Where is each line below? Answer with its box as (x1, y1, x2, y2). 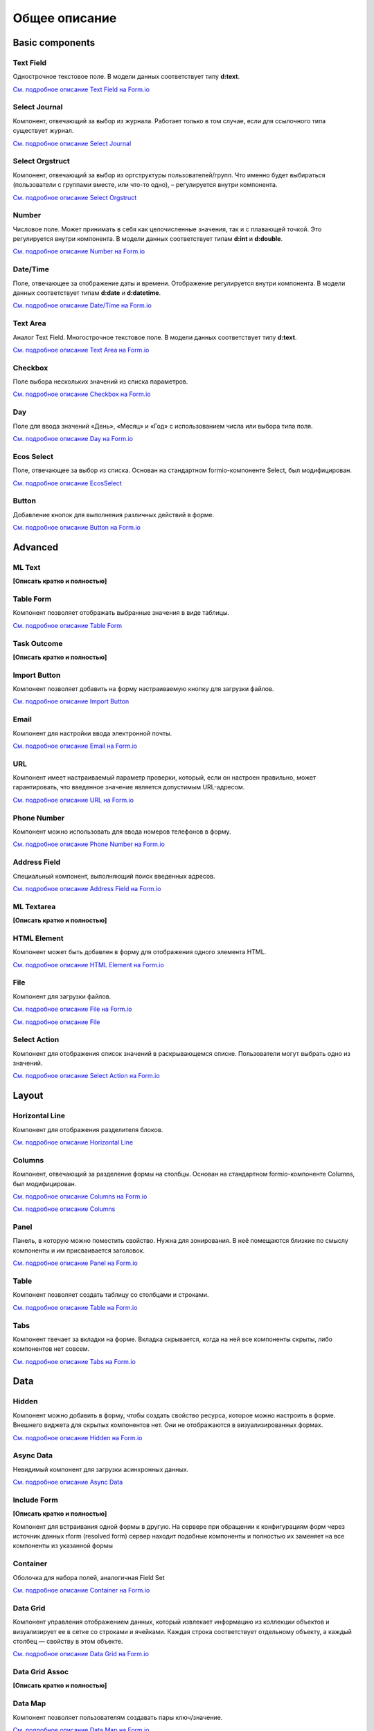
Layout (12, 1090, 44, 1102)
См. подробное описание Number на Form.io (12, 247, 145, 255)
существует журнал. (12, 127, 74, 135)
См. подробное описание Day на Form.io (12, 434, 133, 442)
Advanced (12, 541, 59, 553)
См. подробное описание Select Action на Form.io (12, 1072, 160, 1080)
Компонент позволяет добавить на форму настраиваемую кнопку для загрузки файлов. (12, 685, 274, 693)
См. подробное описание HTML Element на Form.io (12, 960, 164, 969)
